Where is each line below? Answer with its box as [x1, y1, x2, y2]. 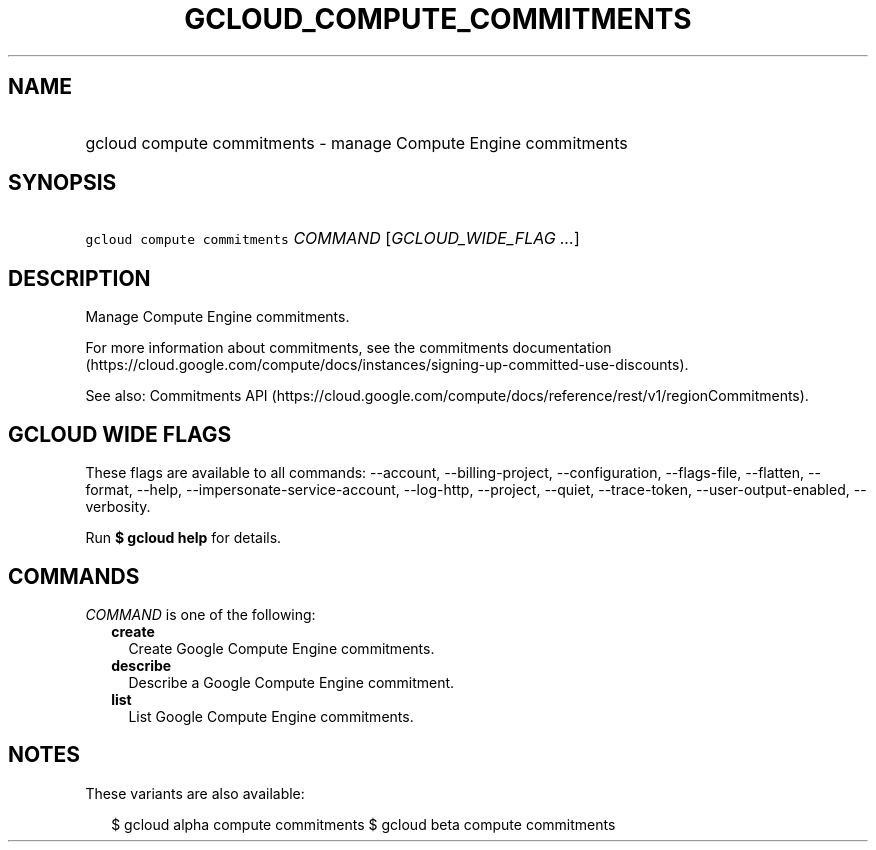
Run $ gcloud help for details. [85, 529, 282, 547]
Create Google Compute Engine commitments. [128, 639, 435, 657]
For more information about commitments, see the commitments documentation [85, 339, 612, 357]
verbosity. [85, 498, 151, 516]
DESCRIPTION [8, 265, 151, 291]
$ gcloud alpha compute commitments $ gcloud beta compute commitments [111, 815, 616, 833]
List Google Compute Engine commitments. [128, 707, 414, 725]
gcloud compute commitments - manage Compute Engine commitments [85, 132, 628, 153]
